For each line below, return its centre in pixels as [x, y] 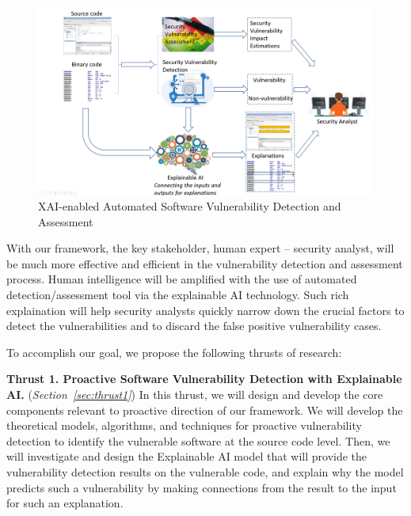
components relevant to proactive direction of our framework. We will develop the [205, 410]
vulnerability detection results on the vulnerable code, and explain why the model [205, 472]
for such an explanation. [65, 503]
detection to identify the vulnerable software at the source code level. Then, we [198, 440]
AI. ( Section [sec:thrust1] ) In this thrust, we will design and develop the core [195, 395]
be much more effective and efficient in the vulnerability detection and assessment [205, 263]
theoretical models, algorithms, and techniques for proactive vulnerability [184, 425]
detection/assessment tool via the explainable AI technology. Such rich [178, 295]
